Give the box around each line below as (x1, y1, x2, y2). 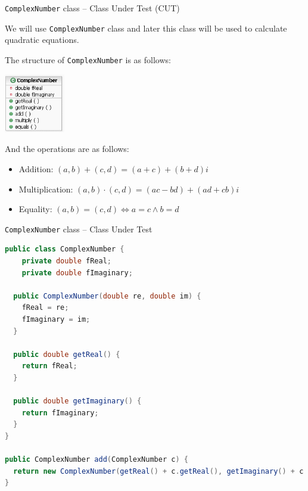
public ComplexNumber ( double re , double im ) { (13, 291, 201, 300)
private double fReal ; (21, 257, 112, 266)
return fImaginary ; (21, 408, 99, 417)
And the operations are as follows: (5, 142, 129, 155)
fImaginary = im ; (21, 315, 91, 324)
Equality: (18, 203, 52, 215)
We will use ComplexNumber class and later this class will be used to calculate (5, 21, 287, 34)
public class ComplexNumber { (5, 245, 125, 254)
